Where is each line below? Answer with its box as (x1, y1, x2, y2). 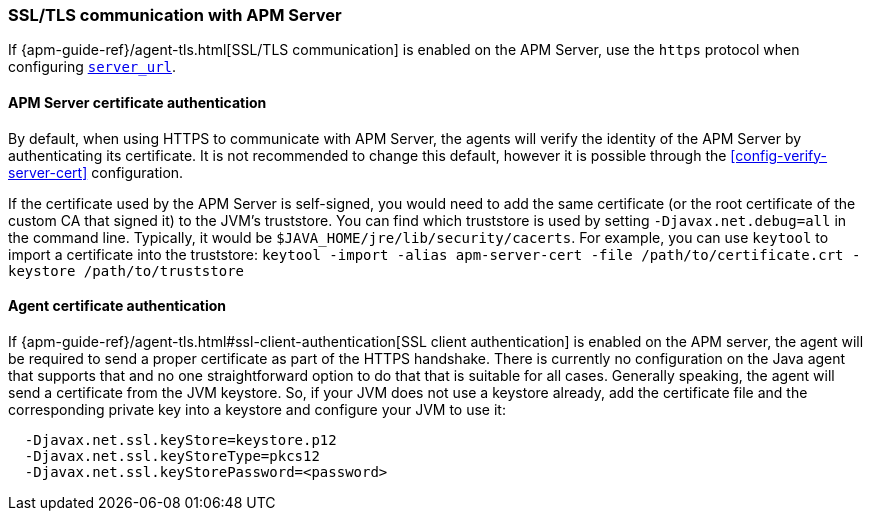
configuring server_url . (8, 58, 177, 76)
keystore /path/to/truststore (8, 262, 245, 279)
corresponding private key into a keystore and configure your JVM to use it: (8, 400, 506, 418)
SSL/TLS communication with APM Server (8, 5, 342, 25)
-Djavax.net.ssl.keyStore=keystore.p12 (24, 431, 337, 448)
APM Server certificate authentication (8, 93, 267, 111)
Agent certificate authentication (8, 297, 226, 315)
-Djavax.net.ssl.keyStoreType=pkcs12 (24, 447, 320, 464)
